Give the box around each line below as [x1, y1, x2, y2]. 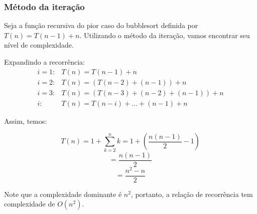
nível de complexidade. [4, 40, 74, 50]
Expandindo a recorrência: [4, 57, 85, 67]
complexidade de [4, 198, 55, 209]
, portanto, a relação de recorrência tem [131, 188, 253, 199]
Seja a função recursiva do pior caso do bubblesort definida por [4, 20, 198, 31]
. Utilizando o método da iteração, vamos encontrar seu [79, 30, 250, 40]
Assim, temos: [4, 115, 47, 126]
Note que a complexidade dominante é [4, 188, 122, 199]
